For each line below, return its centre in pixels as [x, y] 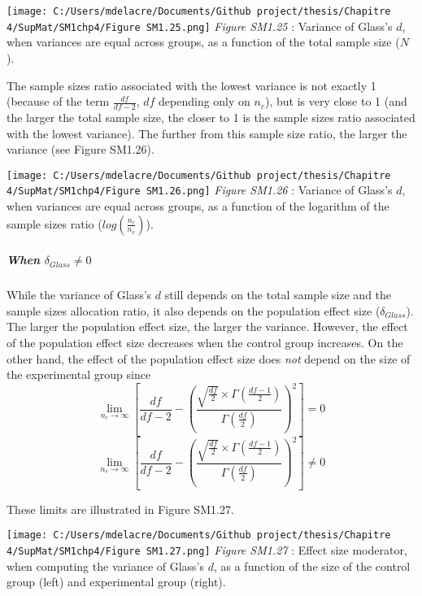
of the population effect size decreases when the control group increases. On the [205, 342]
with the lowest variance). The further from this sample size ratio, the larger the [207, 133]
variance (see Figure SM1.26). [80, 149]
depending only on [204, 101]
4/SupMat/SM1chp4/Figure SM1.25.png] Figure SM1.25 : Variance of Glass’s [200, 26]
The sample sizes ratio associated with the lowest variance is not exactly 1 [191, 85]
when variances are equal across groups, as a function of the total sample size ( [203, 42]
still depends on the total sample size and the [278, 295]
